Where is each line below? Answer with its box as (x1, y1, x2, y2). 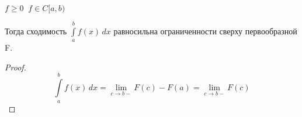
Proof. (5, 61, 26, 73)
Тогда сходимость (5, 24, 67, 37)
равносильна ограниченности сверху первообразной (113, 24, 297, 37)
